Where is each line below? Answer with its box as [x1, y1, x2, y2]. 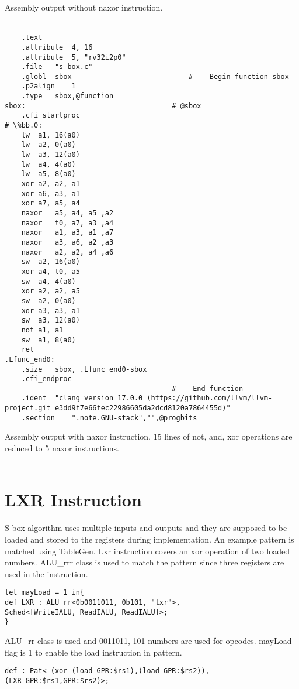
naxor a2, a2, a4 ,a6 [21, 248, 114, 256]
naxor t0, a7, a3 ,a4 [21, 218, 114, 227]
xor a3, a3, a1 [21, 306, 80, 315]
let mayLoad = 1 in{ [5, 588, 85, 597]
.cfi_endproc [21, 375, 72, 383]
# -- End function [172, 384, 244, 393]
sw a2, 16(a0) [21, 258, 80, 266]
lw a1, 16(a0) [21, 131, 80, 139]
